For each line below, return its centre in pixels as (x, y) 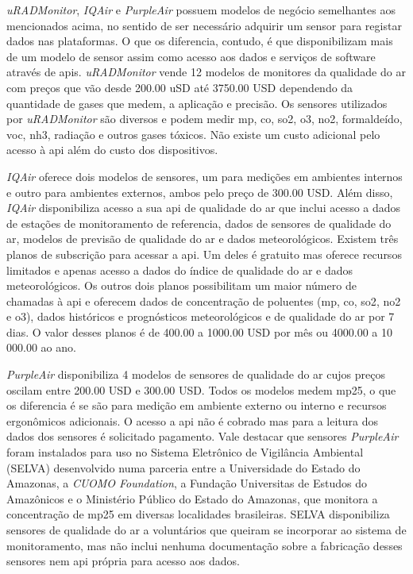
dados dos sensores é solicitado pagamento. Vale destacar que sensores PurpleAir (203, 436)
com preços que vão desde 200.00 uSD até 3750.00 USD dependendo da (180, 87)
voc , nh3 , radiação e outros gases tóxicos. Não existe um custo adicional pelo (193, 134)
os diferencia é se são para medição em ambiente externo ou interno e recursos (197, 405)
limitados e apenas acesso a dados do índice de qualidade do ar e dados (180, 270)
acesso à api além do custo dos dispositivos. (112, 150)
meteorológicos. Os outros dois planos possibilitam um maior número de (181, 285)
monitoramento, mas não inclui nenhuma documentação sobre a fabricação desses (205, 545)
